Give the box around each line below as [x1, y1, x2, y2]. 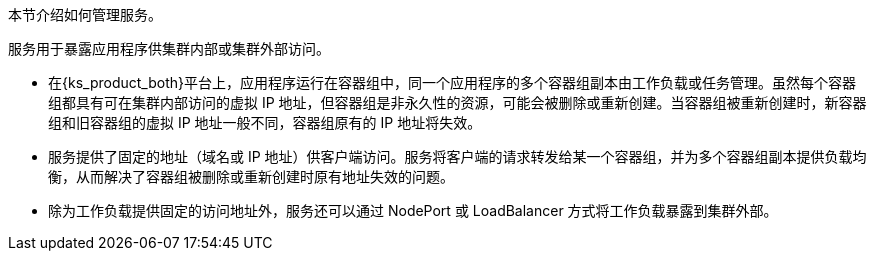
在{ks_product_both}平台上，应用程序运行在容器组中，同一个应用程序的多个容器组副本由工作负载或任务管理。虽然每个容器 [48, 74, 856, 91]
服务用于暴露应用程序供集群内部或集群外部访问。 [8, 40, 330, 57]
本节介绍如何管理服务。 [8, 6, 162, 23]
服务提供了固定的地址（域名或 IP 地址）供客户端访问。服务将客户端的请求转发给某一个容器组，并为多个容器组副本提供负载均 [48, 148, 867, 165]
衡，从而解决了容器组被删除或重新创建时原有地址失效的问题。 [48, 168, 454, 185]
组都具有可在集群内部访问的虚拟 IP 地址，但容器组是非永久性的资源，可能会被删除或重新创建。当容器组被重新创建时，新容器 [48, 94, 867, 111]
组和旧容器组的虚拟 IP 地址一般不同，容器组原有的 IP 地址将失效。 [48, 114, 482, 131]
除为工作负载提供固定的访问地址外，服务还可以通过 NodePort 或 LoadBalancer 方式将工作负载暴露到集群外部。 [48, 202, 778, 219]
